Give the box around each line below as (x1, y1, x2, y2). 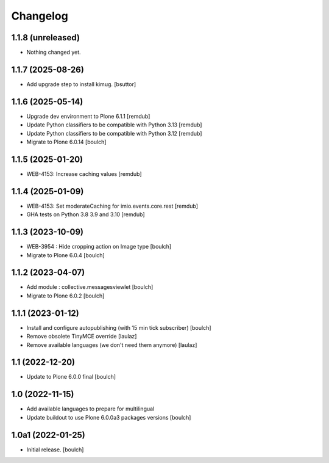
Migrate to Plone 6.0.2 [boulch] (26, 292, 105, 299)
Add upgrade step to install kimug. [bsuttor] (26, 80, 136, 88)
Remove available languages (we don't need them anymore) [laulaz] (26, 341, 197, 348)
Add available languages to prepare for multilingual (26, 405, 155, 412)
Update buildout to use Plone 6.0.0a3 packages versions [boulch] (26, 414, 191, 421)
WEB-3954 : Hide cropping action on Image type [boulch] (26, 243, 172, 250)
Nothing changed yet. (26, 49, 82, 56)
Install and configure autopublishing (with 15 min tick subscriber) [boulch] (26, 324, 211, 331)
